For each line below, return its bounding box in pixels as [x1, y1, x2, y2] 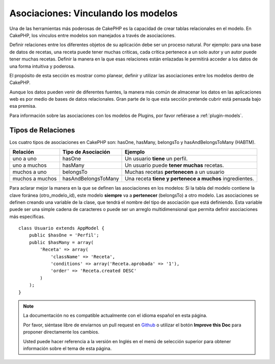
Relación [12, 148, 34, 156]
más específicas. [9, 214, 45, 220]
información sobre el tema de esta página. [23, 345, 112, 351]
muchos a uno [12, 168, 47, 175]
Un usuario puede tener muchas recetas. [125, 162, 224, 169]
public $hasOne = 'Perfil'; [29, 232, 99, 238]
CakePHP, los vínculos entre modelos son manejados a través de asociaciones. [9, 32, 176, 38]
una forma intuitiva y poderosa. [9, 63, 75, 69]
